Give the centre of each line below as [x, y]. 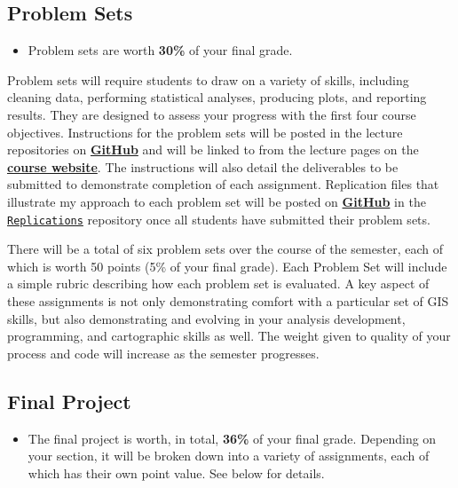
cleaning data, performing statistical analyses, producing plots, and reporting [217, 97]
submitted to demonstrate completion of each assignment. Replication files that [223, 184]
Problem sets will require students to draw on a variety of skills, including [208, 79]
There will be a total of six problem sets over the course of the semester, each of [225, 249]
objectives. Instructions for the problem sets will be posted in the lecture [205, 132]
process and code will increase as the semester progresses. [163, 353]
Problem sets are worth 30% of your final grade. [160, 50]
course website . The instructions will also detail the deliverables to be [203, 166]
